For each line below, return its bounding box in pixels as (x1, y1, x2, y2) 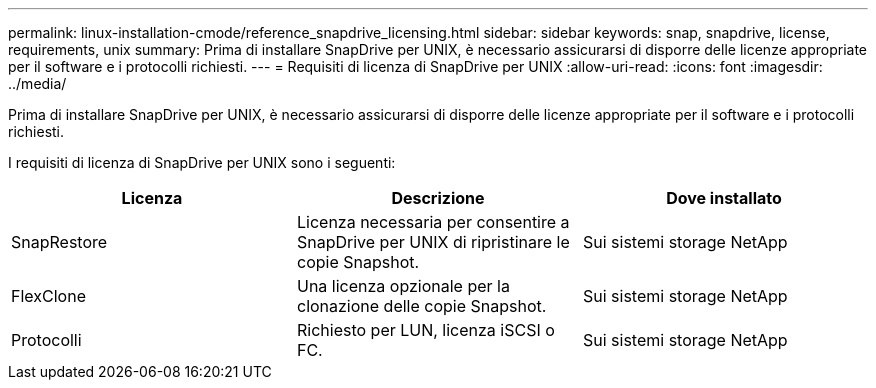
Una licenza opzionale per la (296, 276, 510, 296)
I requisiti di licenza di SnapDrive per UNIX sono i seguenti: (8, 154, 396, 171)
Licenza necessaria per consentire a (296, 212, 570, 232)
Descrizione (391, 188, 485, 208)
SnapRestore (11, 232, 108, 252)
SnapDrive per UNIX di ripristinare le (296, 232, 570, 252)
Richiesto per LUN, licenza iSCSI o (296, 320, 555, 340)
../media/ (8, 75, 67, 92)
